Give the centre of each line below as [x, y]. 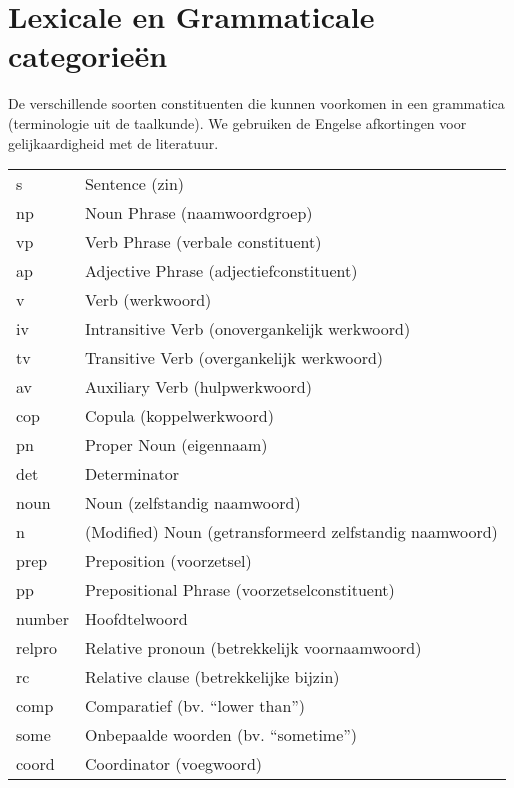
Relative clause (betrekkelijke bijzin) [212, 677]
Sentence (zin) [134, 184]
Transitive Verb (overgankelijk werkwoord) [234, 358]
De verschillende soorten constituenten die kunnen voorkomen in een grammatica [256, 103]
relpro [36, 648]
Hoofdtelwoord [136, 619]
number [42, 619]
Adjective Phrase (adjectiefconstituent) [221, 271]
